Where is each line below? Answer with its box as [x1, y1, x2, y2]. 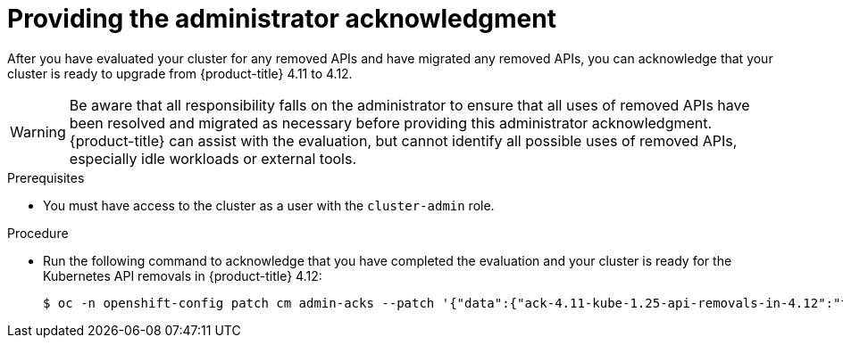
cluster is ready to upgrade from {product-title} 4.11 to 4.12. [7, 65, 353, 81]
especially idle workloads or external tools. [69, 149, 357, 168]
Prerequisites [7, 169, 85, 185]
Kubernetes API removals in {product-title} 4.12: [43, 267, 322, 283]
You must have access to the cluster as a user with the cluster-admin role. [43, 197, 495, 213]
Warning [10, 122, 66, 141]
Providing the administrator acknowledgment [7, 4, 556, 34]
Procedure [7, 225, 69, 241]
